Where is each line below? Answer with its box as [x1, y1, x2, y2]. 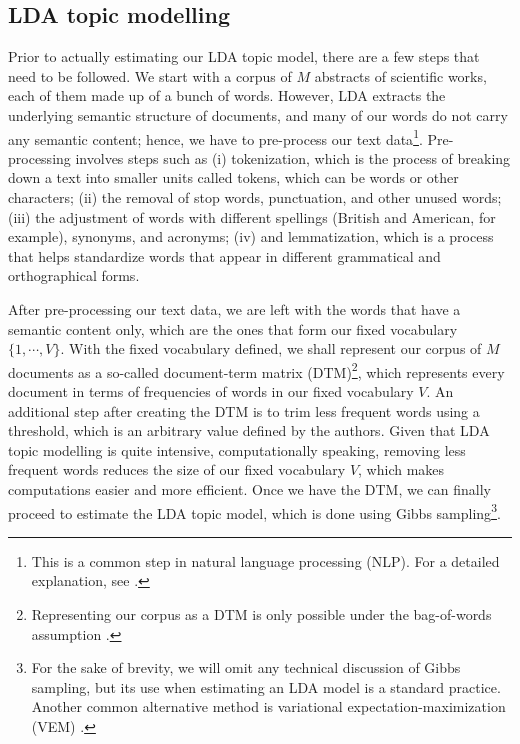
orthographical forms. [8, 265, 140, 286]
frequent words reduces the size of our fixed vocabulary [8, 459, 346, 480]
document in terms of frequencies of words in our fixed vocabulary [8, 381, 414, 402]
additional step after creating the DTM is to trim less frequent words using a [8, 400, 480, 421]
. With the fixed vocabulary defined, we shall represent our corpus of [60, 338, 482, 359]
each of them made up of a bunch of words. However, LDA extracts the [8, 85, 446, 106]
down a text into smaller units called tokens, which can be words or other [8, 167, 459, 188]
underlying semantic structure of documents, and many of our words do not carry [8, 104, 508, 125]
